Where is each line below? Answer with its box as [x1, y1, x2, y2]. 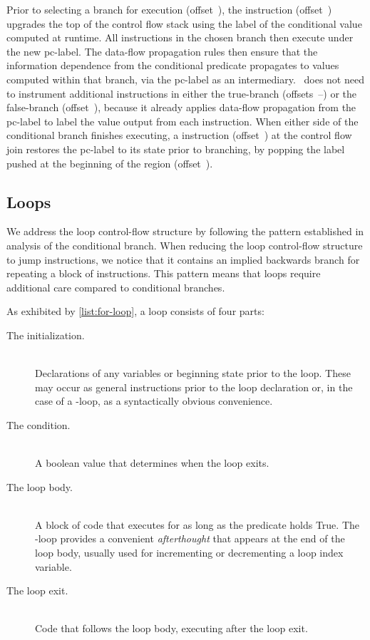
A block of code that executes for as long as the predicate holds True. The [35, 517, 359, 532]
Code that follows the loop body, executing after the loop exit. [35, 621, 308, 636]
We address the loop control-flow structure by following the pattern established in [6, 224, 364, 239]
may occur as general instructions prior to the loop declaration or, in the [35, 379, 353, 394]
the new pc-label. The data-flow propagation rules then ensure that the [6, 43, 318, 58]
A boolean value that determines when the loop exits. [35, 455, 269, 470]
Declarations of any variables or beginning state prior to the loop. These [35, 366, 351, 381]
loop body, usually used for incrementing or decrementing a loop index [35, 545, 344, 560]
